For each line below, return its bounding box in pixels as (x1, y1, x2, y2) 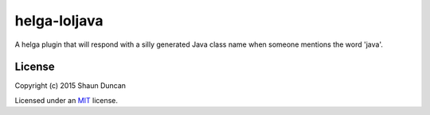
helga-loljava (14, 12, 104, 29)
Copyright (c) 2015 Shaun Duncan (14, 81, 127, 90)
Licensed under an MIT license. (14, 95, 119, 105)
